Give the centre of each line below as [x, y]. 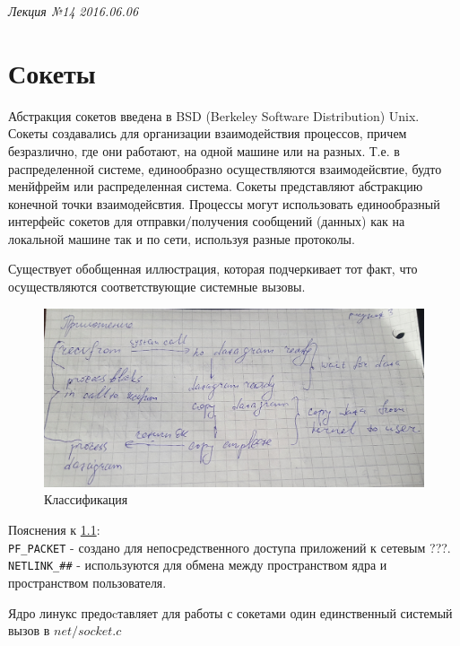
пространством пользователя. [87, 582]
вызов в [29, 630]
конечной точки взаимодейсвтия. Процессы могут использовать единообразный [224, 203]
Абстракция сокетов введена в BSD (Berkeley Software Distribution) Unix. [214, 115]
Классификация [86, 499]
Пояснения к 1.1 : [54, 529]
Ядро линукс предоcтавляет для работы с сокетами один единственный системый [230, 612]
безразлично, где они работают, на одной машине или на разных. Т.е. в [204, 150]
